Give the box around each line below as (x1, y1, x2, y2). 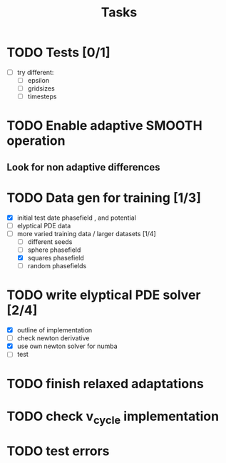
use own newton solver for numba (16, 342, 118, 350)
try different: (16, 68, 54, 76)
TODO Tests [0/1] (6, 44, 111, 61)
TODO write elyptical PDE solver (6, 287, 201, 303)
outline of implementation (16, 326, 93, 335)
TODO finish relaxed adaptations (6, 375, 204, 392)
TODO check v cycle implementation (6, 408, 219, 427)
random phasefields (27, 262, 87, 270)
